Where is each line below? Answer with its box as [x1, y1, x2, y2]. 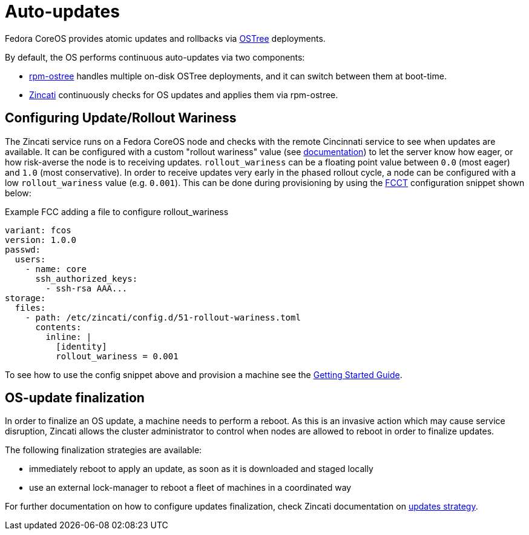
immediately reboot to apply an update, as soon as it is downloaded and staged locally [29, 464, 373, 474]
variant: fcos [5, 225, 71, 235]
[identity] [56, 341, 107, 351]
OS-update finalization [5, 390, 145, 406]
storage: [5, 293, 46, 303]
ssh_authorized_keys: [35, 273, 138, 284]
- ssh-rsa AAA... [45, 283, 128, 293]
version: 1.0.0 [5, 234, 77, 245]
